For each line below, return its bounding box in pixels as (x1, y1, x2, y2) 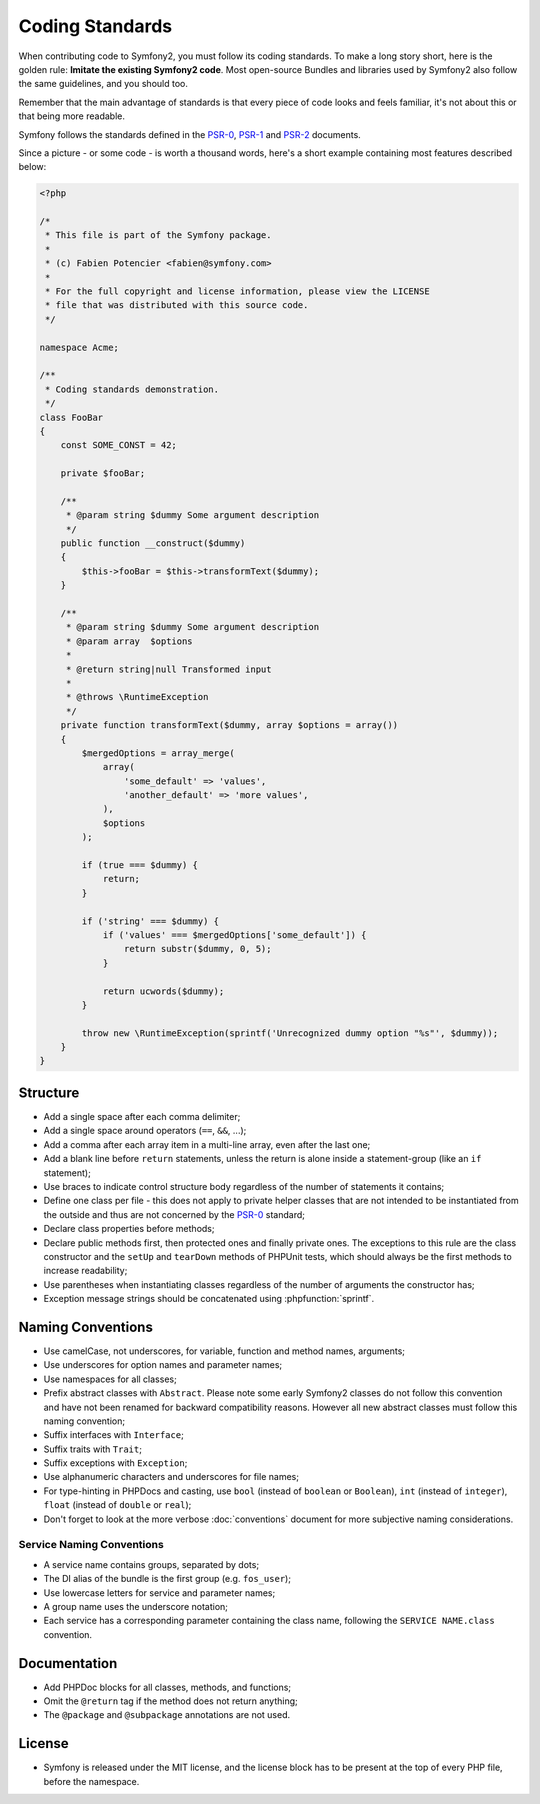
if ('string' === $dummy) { (81, 915, 220, 927)
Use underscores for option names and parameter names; (43, 1359, 283, 1371)
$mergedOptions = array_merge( (81, 747, 235, 759)
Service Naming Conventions (18, 1538, 164, 1552)
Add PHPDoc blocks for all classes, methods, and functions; (43, 1681, 292, 1693)
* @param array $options (65, 635, 194, 647)
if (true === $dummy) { (81, 860, 199, 871)
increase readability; (43, 1265, 128, 1277)
